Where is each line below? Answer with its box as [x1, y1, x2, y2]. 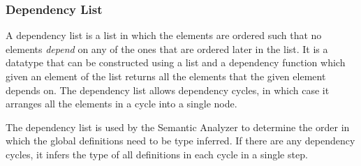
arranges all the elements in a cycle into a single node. [6, 96, 237, 111]
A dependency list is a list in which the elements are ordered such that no [6, 28, 322, 43]
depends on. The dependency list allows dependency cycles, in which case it [6, 82, 330, 97]
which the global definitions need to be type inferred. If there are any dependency [6, 133, 355, 148]
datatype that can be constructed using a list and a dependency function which [6, 55, 346, 70]
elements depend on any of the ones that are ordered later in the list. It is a [6, 41, 328, 56]
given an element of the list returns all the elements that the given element [6, 69, 326, 83]
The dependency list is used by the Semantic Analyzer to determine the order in [6, 119, 350, 134]
